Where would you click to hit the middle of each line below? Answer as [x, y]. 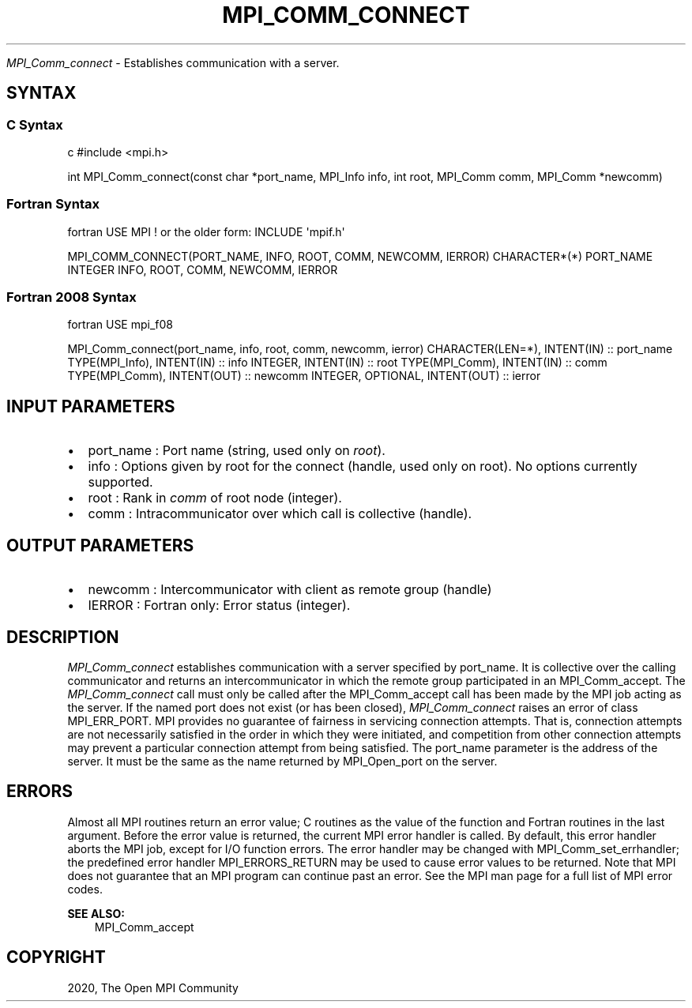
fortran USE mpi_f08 [120, 325]
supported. [120, 482]
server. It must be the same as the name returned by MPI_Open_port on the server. [282, 761]
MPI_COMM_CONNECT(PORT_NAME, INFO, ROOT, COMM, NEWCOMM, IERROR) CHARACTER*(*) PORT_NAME [360, 256]
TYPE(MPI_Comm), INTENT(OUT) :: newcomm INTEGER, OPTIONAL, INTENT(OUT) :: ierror [304, 376]
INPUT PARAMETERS [91, 406]
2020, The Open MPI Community [153, 987]
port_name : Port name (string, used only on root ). [237, 451]
